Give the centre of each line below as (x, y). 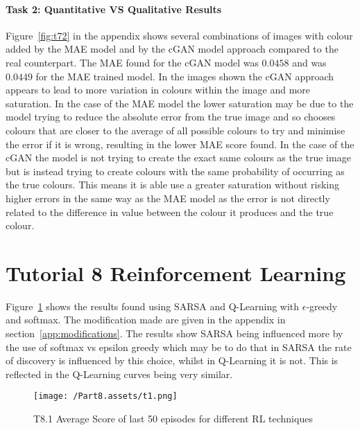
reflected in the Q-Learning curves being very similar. (119, 374)
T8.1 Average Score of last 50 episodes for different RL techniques (173, 419)
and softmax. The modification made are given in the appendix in (146, 320)
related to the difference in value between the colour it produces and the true (170, 212)
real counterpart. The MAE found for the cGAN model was (132, 62)
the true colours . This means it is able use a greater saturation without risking (173, 185)
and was (309, 62)
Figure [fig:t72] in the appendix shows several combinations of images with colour (179, 35)
